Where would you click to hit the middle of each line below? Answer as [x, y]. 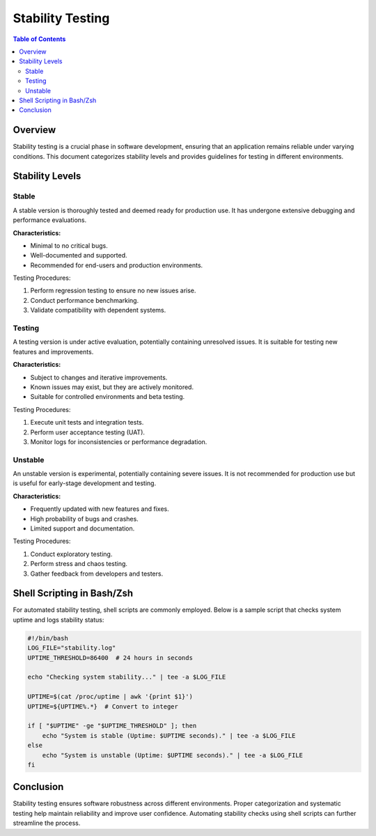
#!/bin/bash [48, 638]
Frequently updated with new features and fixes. [100, 509]
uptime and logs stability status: [58, 620]
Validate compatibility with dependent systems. [98, 310]
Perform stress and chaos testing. [79, 564]
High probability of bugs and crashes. [84, 519]
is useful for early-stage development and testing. [85, 483]
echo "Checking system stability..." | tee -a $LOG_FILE [127, 677]
